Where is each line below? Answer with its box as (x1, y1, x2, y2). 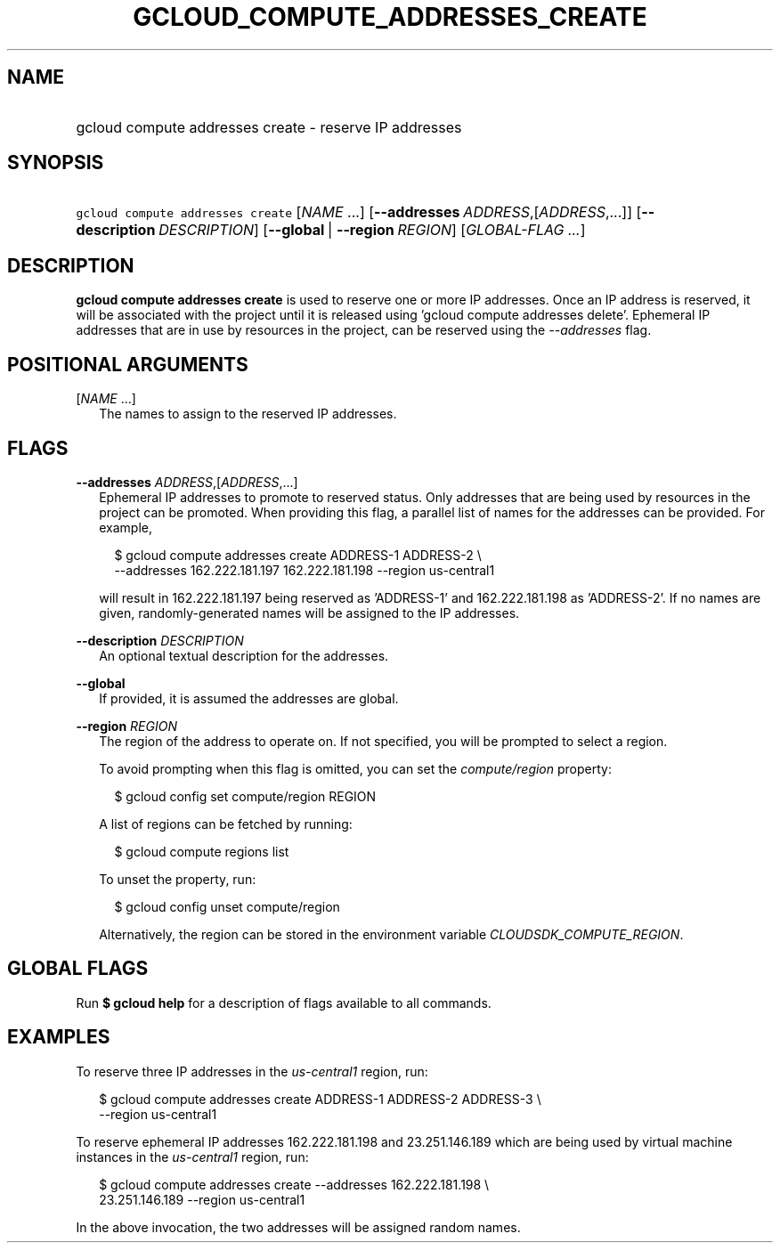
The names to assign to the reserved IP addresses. (99, 406, 397, 422)
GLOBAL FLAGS (7, 957, 149, 980)
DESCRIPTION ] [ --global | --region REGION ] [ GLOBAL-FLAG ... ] (158, 221, 586, 239)
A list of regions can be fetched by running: (99, 816, 353, 832)
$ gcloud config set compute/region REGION (114, 788, 377, 804)
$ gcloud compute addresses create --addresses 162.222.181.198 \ (99, 1176, 490, 1192)
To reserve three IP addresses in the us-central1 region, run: (76, 1063, 428, 1079)
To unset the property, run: (99, 871, 256, 887)
